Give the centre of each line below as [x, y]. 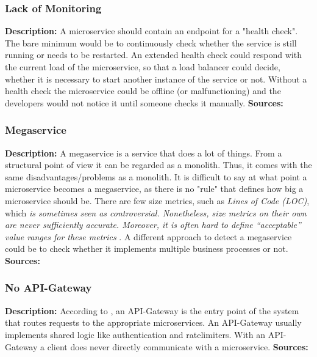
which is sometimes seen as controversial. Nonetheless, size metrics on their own [156, 212]
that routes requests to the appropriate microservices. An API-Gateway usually [153, 322]
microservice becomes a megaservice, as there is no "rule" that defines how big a [154, 189]
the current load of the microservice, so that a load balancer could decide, [143, 67]
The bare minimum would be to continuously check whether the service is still [151, 42]
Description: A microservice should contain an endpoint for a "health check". [151, 31]
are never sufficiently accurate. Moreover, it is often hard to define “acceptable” [153, 225]
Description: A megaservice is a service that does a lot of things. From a [144, 153]
